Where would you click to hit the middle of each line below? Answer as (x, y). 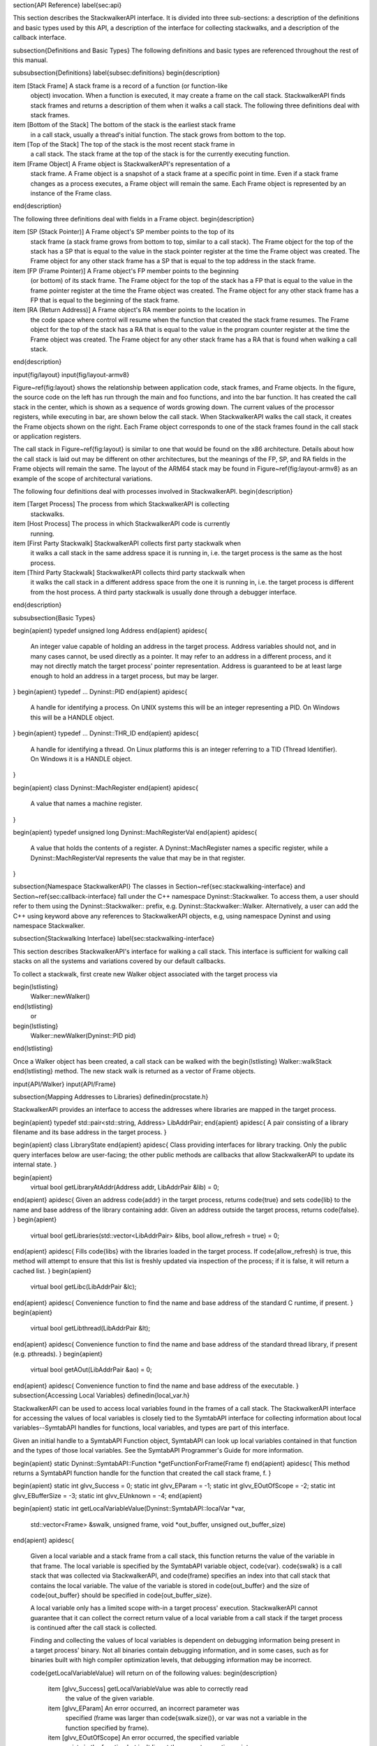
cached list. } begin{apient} (52, 1270)
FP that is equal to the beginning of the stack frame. (105, 300)
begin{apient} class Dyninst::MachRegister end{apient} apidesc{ (106, 787)
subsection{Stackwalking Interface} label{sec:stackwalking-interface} (114, 939)
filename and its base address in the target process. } (90, 1132)
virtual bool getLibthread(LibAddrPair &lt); (90, 1328)
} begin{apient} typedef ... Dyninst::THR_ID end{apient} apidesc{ (106, 733)
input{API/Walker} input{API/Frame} (65, 1084)
